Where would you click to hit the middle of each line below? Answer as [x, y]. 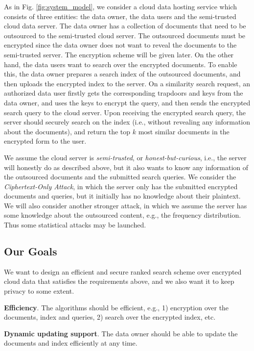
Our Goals [31, 251]
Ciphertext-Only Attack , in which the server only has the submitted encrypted [121, 186]
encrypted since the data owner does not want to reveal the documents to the [120, 45]
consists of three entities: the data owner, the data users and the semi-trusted [120, 16]
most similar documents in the [184, 131]
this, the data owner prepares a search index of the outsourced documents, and [122, 74]
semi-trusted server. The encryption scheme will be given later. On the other [119, 54]
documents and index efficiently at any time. [71, 343]
